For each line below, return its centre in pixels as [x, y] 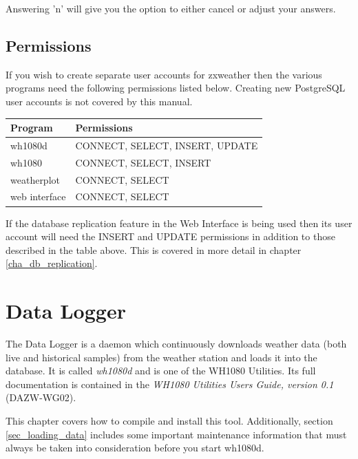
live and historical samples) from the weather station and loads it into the [161, 357]
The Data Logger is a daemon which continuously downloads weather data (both [176, 344]
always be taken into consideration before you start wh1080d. [135, 448]
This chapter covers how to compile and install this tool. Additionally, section [169, 421]
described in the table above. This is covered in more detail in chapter [154, 249]
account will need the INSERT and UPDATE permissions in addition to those [170, 236]
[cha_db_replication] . [52, 263]
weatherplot [35, 179]
